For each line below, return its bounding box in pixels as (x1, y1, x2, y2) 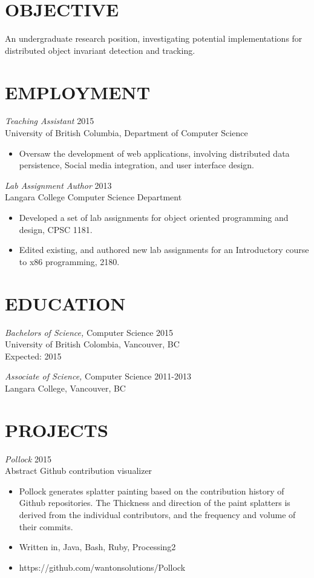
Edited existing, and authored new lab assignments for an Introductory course (19, 243, 309, 256)
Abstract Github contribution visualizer (5, 464, 152, 477)
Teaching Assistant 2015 (5, 114, 94, 127)
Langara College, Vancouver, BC (5, 381, 126, 394)
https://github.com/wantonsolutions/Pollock (19, 560, 186, 573)
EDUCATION (5, 291, 126, 315)
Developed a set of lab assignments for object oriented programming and (19, 211, 289, 223)
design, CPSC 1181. (19, 223, 93, 235)
